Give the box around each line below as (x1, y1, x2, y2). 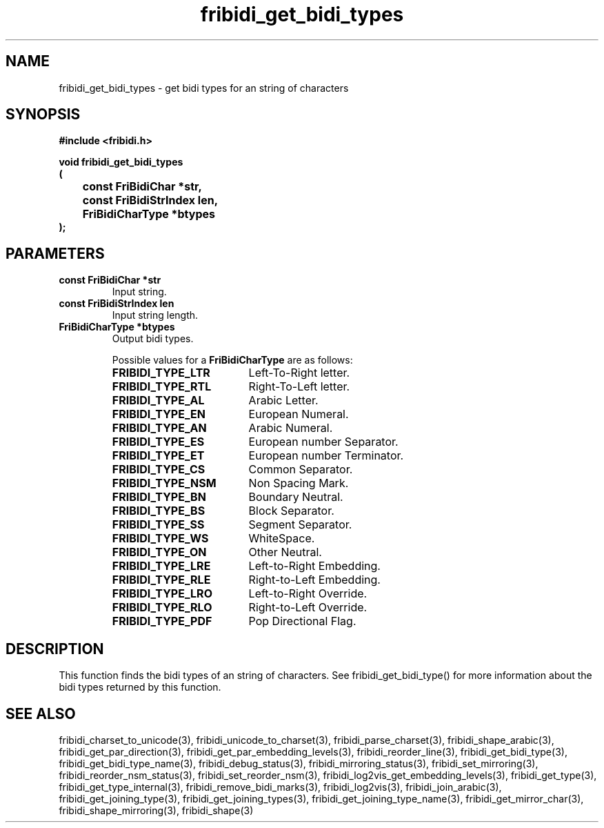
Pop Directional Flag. (248, 614, 356, 629)
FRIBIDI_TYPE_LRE (112, 559, 211, 573)
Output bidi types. (112, 333, 194, 345)
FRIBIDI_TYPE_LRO (112, 586, 212, 601)
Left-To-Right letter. (248, 366, 350, 380)
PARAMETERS (6, 244, 105, 262)
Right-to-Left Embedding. (248, 573, 381, 587)
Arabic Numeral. (248, 421, 333, 435)
